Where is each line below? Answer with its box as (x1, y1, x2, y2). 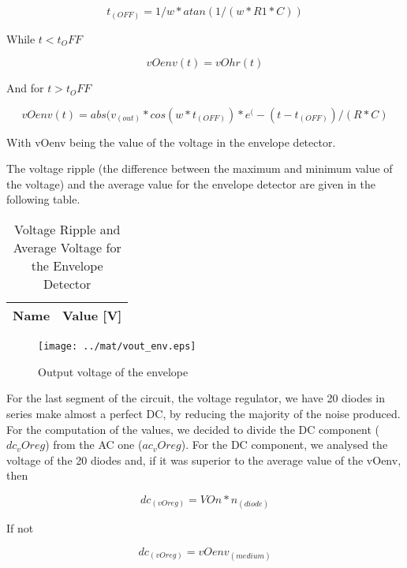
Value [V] (62, 306, 122, 325)
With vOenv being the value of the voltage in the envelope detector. (6, 133, 336, 150)
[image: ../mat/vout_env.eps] (38, 341, 196, 353)
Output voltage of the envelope (38, 363, 189, 379)
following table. (6, 191, 80, 207)
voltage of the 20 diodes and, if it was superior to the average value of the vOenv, (6, 451, 401, 468)
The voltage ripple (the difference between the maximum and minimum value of (6, 160, 393, 177)
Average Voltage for (13, 238, 121, 257)
